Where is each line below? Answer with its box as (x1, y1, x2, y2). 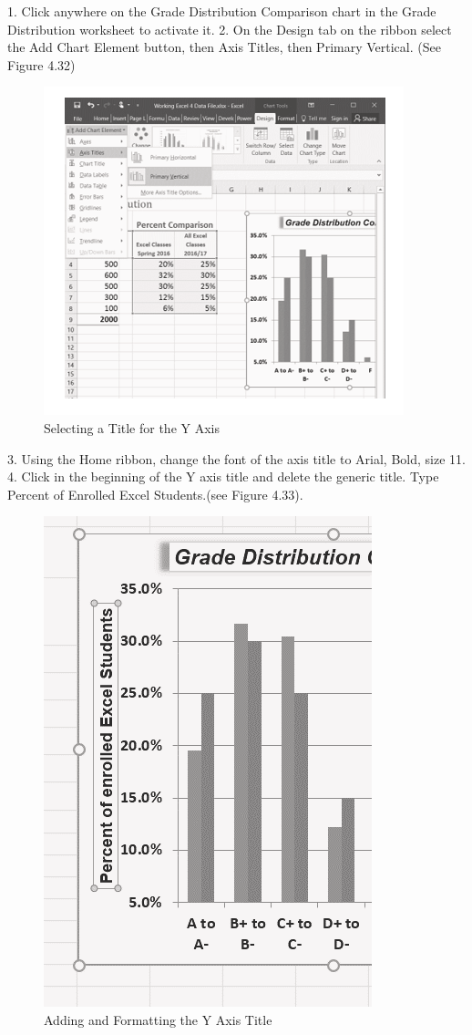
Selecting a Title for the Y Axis (44, 418, 220, 437)
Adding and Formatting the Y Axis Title (44, 1009, 272, 1029)
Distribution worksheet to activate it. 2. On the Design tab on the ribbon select (7, 19, 452, 38)
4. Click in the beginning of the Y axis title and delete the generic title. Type (7, 467, 439, 486)
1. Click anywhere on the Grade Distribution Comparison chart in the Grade (7, 2, 436, 20)
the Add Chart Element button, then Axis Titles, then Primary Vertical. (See (7, 37, 441, 57)
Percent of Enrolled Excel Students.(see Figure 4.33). (7, 484, 303, 503)
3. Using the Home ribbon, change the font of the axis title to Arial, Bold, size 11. (7, 449, 466, 468)
